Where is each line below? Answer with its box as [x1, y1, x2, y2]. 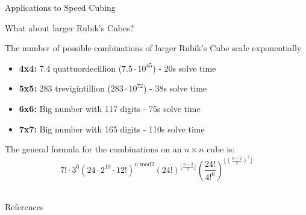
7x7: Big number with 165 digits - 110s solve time [19, 122, 205, 135]
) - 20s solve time [152, 61, 216, 74]
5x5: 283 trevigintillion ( [19, 82, 111, 95]
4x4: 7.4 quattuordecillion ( [19, 61, 122, 74]
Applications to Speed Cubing [5, 1, 116, 13]
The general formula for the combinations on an [5, 143, 182, 155]
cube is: [207, 143, 235, 155]
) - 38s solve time [143, 82, 207, 95]
